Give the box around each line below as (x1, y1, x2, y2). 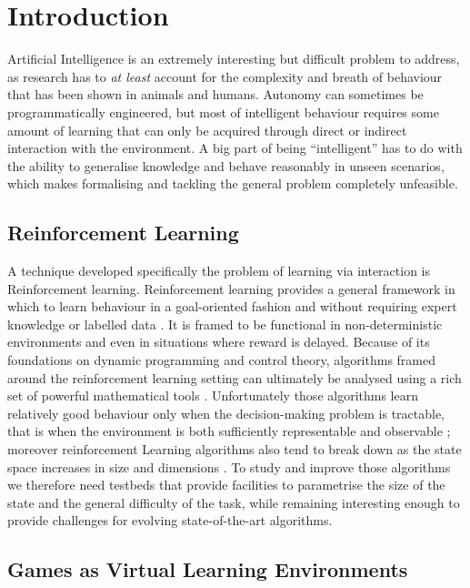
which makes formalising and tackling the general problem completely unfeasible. (7, 174, 458, 193)
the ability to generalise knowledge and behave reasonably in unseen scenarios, (7, 156, 445, 175)
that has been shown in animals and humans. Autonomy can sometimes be (7, 85, 424, 104)
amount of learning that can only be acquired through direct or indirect (7, 120, 407, 139)
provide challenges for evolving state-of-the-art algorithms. (7, 511, 333, 530)
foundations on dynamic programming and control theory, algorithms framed (7, 350, 436, 370)
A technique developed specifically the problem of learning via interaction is (7, 261, 431, 280)
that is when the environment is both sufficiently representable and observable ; (7, 421, 451, 441)
